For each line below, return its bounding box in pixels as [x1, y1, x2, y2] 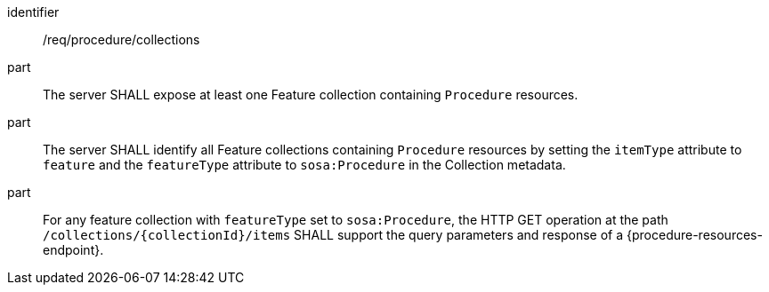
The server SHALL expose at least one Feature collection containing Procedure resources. [43, 87, 579, 102]
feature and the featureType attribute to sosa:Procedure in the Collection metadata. [43, 157, 566, 172]
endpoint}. [43, 242, 104, 257]
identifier [7, 4, 60, 20]
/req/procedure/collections [43, 32, 200, 47]
